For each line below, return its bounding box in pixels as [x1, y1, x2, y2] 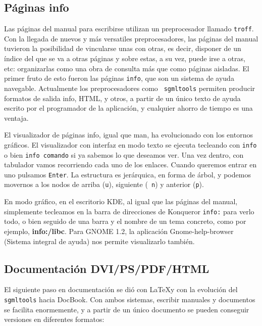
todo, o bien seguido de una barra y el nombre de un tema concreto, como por [4, 216, 246, 226]
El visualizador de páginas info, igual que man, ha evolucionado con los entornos [4, 129, 253, 140]
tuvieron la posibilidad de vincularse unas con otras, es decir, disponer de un [4, 43, 241, 54]
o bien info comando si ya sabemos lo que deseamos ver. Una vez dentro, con [4, 149, 244, 160]
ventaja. [4, 112, 29, 123]
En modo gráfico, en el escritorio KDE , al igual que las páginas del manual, [4, 196, 238, 207]
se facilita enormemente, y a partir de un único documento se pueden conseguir [4, 304, 249, 314]
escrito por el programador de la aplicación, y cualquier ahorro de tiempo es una [4, 103, 253, 113]
